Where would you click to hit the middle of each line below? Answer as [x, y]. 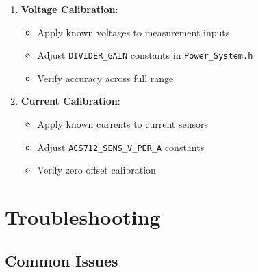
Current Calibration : [70, 101]
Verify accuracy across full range [105, 78]
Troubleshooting [83, 217]
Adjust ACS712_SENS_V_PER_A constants [121, 147]
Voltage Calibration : [69, 9]
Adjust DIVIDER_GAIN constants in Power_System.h [145, 55]
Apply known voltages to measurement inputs [133, 32]
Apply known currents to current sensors [122, 124]
